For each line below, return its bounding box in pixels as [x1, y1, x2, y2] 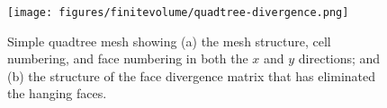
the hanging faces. [7, 84, 107, 103]
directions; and [298, 49, 381, 68]
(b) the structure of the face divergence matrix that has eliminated [7, 66, 376, 85]
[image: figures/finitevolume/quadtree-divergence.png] [7, 6, 349, 19]
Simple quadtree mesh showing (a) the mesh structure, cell [7, 31, 331, 50]
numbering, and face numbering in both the [7, 49, 248, 68]
